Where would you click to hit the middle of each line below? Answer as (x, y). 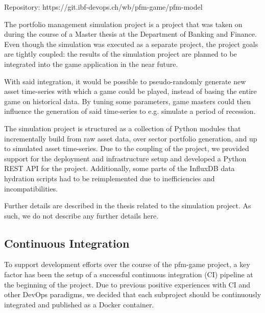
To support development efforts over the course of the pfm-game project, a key (127, 264)
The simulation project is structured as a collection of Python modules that (123, 128)
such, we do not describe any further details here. (81, 215)
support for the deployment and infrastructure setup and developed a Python (125, 158)
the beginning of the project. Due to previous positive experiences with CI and (127, 284)
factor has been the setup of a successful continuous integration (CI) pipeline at (129, 274)
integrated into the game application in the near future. (91, 64)
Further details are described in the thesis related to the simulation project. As (128, 206)
